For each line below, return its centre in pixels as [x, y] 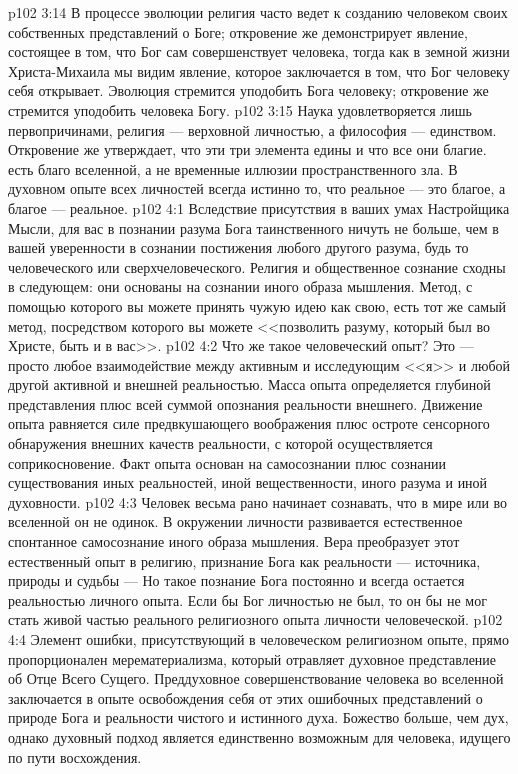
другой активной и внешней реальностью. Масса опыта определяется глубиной [249, 384]
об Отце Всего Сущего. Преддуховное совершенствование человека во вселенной [256, 678]
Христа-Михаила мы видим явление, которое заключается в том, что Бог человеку [259, 70]
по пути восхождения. [75, 756]
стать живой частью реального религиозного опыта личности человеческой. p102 [255, 619]
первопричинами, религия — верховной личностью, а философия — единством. [252, 129]
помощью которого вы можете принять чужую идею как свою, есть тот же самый [257, 305]
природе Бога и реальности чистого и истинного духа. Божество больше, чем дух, [258, 717]
